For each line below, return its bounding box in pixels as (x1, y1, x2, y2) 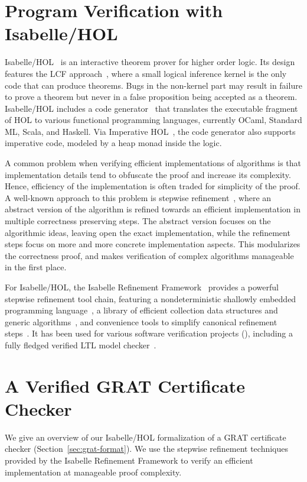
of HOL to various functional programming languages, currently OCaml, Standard (5, 114, 302, 126)
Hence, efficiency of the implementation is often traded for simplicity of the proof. (5, 180, 301, 192)
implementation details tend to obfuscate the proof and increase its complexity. (5, 168, 291, 180)
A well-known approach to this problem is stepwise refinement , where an (5, 191, 272, 203)
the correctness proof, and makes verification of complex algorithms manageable (5, 249, 294, 261)
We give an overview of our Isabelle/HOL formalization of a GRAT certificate (5, 431, 286, 443)
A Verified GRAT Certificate (5, 373, 246, 397)
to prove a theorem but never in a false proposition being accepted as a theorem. (5, 90, 298, 103)
